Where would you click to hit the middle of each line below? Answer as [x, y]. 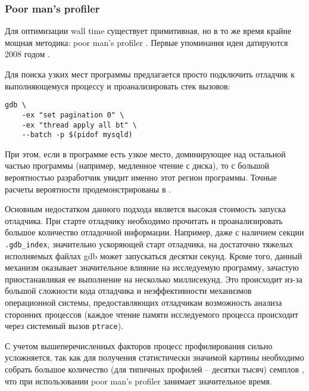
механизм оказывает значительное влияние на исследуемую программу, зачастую [152, 267]
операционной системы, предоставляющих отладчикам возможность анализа [143, 302]
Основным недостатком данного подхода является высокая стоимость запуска [145, 209]
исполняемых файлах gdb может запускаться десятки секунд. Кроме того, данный [154, 255]
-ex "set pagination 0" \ [73, 115]
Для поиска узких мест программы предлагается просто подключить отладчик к [150, 74]
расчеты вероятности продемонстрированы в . [88, 189]
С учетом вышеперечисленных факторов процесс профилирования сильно [139, 345]
